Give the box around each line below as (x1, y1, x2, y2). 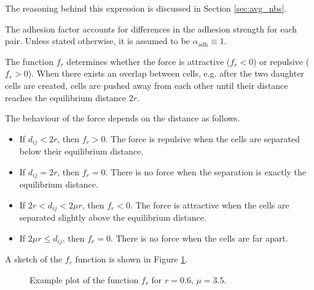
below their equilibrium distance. (19, 145, 144, 158)
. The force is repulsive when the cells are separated (105, 132, 300, 145)
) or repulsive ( (253, 55, 310, 67)
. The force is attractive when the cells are (130, 198, 289, 211)
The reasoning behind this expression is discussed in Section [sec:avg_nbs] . (5, 2, 287, 14)
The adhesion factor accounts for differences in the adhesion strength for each (5, 22, 297, 35)
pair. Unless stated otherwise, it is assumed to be (5, 34, 190, 47)
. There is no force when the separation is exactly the (105, 165, 307, 178)
